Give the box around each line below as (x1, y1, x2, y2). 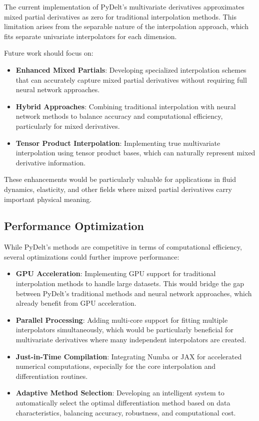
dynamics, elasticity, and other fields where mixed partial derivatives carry (4, 183, 232, 194)
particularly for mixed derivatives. (15, 120, 120, 131)
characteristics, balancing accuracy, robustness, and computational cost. (15, 407, 236, 417)
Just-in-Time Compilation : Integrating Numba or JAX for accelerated (15, 351, 242, 361)
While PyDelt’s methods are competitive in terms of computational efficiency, (4, 242, 242, 252)
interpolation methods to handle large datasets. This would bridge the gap (15, 278, 244, 289)
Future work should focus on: (4, 48, 93, 58)
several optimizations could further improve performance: (4, 251, 179, 262)
